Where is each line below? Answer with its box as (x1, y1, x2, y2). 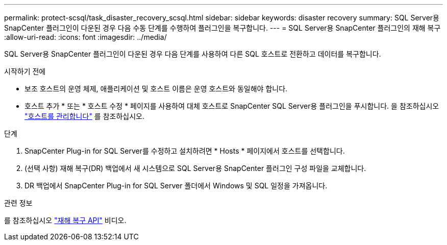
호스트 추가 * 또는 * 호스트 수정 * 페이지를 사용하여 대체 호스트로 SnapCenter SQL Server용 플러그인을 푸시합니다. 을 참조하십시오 (24, 102, 439, 110)
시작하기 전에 (4, 67, 46, 76)
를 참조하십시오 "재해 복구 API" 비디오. (4, 216, 127, 225)
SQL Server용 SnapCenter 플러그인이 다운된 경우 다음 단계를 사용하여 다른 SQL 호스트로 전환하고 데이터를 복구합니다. (4, 50, 381, 58)
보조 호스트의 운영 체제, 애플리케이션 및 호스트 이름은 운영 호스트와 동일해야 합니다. (24, 84, 288, 93)
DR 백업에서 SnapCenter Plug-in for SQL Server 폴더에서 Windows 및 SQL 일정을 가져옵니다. (24, 181, 328, 190)
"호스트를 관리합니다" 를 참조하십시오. (24, 112, 144, 120)
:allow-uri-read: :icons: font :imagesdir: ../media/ (4, 33, 167, 41)
